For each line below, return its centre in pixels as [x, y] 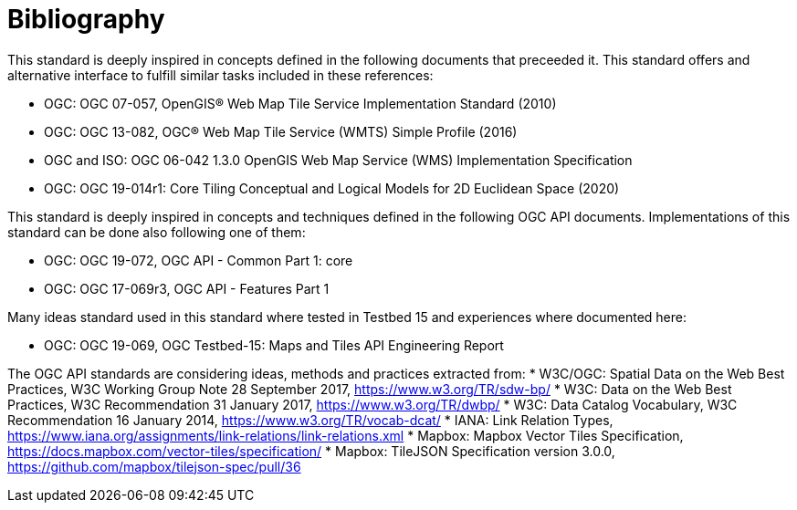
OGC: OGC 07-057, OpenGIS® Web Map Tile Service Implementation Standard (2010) [300, 103]
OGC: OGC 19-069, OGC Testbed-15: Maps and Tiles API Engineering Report [274, 345]
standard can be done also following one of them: [157, 232]
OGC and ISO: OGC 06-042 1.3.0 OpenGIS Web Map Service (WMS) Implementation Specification [338, 160]
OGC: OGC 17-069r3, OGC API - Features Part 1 [187, 288]
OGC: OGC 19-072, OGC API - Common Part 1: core [199, 260]
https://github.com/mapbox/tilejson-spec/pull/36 [154, 466]
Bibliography [86, 19]
